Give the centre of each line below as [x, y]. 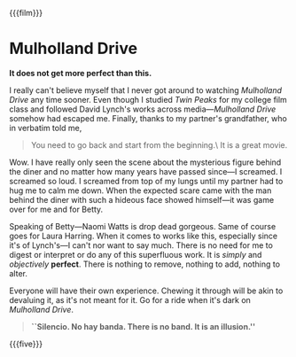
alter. [19, 273]
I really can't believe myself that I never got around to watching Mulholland [145, 90]
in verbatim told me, [46, 128]
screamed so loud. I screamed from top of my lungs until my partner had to [146, 181]
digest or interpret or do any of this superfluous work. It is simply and [136, 254]
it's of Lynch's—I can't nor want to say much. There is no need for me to [141, 245]
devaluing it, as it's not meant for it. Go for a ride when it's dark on [130, 299]
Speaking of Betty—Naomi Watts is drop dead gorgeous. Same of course [143, 226]
